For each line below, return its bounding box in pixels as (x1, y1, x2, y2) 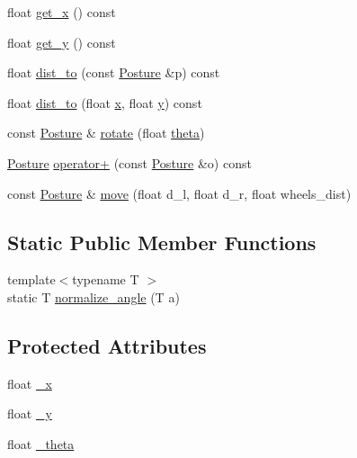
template (7, 270, 56, 289)
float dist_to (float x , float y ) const (7, 93, 202, 112)
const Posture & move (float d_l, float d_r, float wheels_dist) (7, 184, 352, 202)
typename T (72, 270, 139, 289)
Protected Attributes (7, 331, 207, 359)
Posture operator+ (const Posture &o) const (7, 153, 252, 172)
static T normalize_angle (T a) (7, 287, 180, 306)
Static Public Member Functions (7, 228, 317, 256)
